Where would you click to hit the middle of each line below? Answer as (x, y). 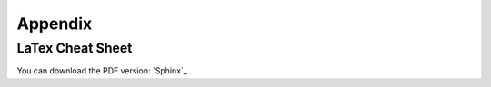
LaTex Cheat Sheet (75, 48)
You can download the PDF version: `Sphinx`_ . (105, 71)
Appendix (55, 24)
